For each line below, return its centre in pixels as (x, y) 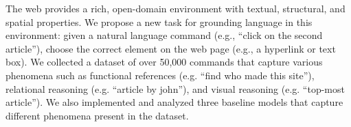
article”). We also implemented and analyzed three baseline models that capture (174, 102)
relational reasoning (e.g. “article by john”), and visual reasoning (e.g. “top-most (175, 88)
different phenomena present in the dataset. (97, 115)
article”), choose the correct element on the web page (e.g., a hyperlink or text (171, 48)
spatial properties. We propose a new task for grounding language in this (159, 22)
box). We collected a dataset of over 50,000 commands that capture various (164, 62)
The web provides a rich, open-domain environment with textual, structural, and (175, 8)
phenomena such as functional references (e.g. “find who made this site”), (160, 75)
